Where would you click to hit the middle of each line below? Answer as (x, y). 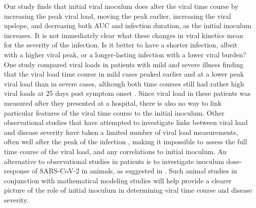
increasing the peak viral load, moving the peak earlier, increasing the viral (118, 16)
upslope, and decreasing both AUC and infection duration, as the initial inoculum (128, 25)
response (17, 171)
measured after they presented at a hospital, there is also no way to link (113, 103)
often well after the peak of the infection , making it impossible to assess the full (126, 142)
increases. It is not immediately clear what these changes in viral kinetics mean (124, 35)
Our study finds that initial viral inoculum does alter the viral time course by (121, 6)
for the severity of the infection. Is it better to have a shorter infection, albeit (121, 45)
